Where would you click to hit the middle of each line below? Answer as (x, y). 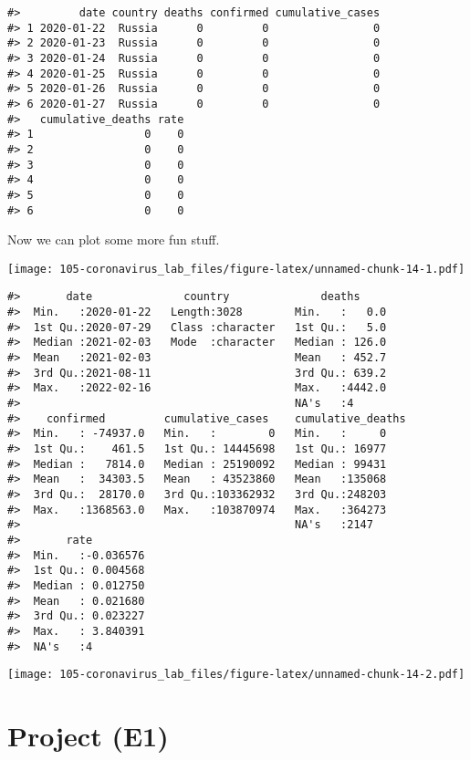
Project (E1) (88, 736)
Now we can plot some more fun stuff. (114, 239)
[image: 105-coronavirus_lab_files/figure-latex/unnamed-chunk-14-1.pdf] (236, 269)
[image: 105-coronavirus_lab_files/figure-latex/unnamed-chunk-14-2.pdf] (236, 675)
